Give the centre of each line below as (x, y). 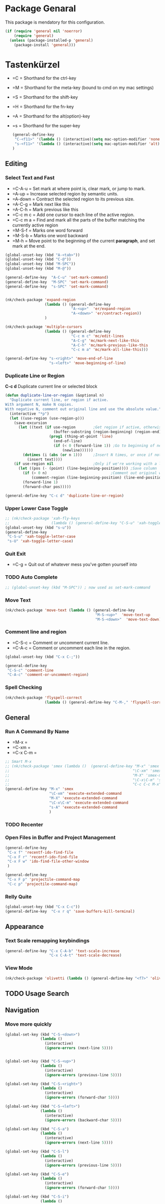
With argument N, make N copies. (39, 405)
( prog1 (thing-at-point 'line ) (81, 437)
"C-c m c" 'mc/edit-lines (97, 336)
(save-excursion (31, 423)
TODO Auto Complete (31, 577)
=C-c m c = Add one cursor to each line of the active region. (73, 215)
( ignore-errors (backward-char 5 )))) (83, 1120)
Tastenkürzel (32, 65)
